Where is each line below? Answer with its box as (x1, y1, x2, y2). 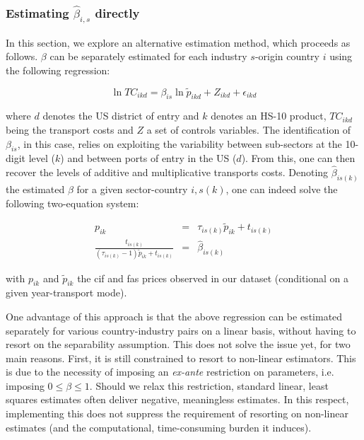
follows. (6, 49, 38, 64)
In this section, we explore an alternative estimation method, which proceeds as (6, 35, 351, 50)
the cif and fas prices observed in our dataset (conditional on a (77, 270, 349, 285)
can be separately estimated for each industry (49, 49, 247, 64)
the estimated (6, 182, 65, 197)
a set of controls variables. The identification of (146, 122, 351, 137)
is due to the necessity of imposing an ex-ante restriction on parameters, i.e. (6, 364, 334, 379)
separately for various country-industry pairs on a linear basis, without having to (6, 323, 356, 337)
